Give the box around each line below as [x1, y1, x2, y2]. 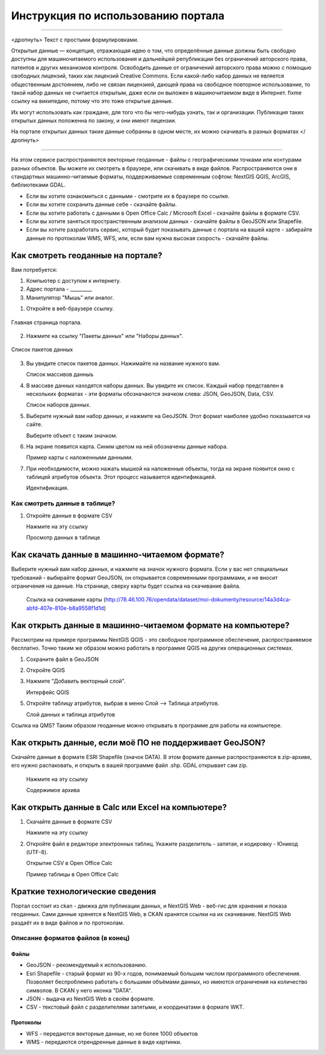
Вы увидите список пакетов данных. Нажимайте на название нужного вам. [26, 360, 221, 367]
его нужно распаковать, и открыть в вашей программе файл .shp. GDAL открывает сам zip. [11, 761, 248, 769]
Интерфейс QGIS [26, 689, 69, 696]
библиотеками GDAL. [11, 181, 66, 189]
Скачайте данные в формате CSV [26, 818, 113, 825]
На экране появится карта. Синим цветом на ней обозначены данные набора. [26, 443, 228, 450]
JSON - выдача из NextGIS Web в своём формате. [26, 995, 155, 1003]
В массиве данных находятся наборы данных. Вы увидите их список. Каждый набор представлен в [26, 382, 284, 389]
